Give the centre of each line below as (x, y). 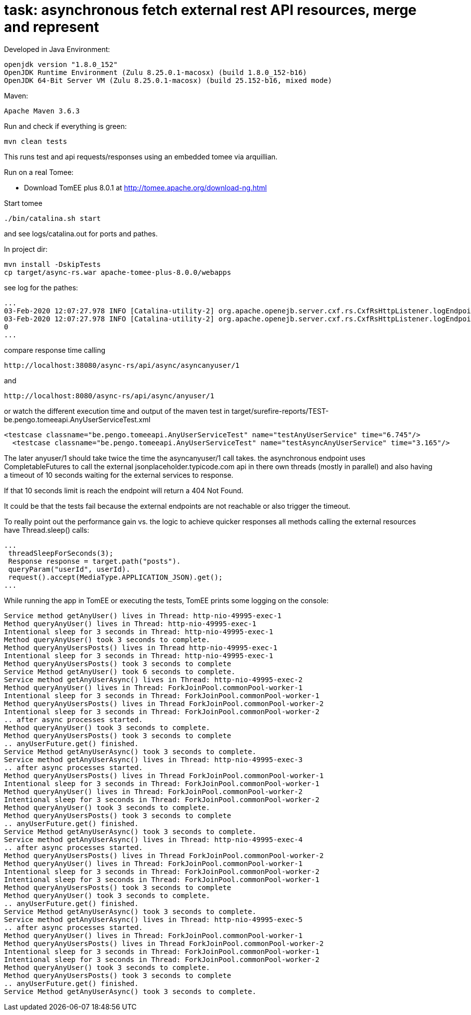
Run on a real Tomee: (39, 172)
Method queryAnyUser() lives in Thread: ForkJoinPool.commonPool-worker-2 (153, 791)
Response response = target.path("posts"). (95, 561)
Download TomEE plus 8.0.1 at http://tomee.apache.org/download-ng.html (145, 187)
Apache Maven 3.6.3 (42, 111)
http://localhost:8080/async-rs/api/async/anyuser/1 (109, 396)
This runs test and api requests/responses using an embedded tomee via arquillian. (141, 156)
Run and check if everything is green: (65, 126)
